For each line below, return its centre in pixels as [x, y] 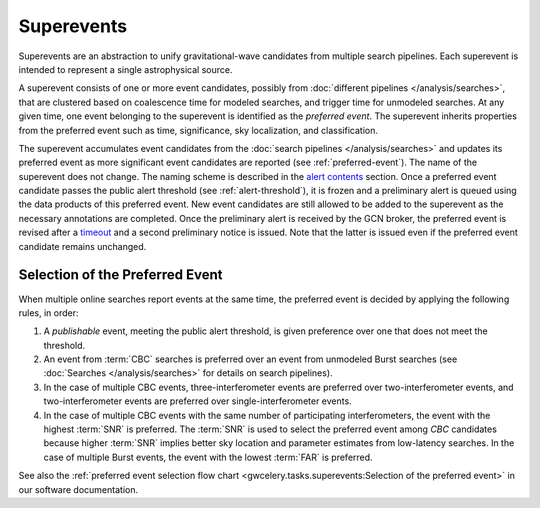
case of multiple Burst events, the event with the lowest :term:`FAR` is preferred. [208, 457]
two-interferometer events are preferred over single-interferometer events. [197, 401]
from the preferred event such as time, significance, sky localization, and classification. [198, 130]
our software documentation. [78, 489]
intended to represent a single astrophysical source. [125, 69]
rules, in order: [48, 312]
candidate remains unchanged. [82, 246]
